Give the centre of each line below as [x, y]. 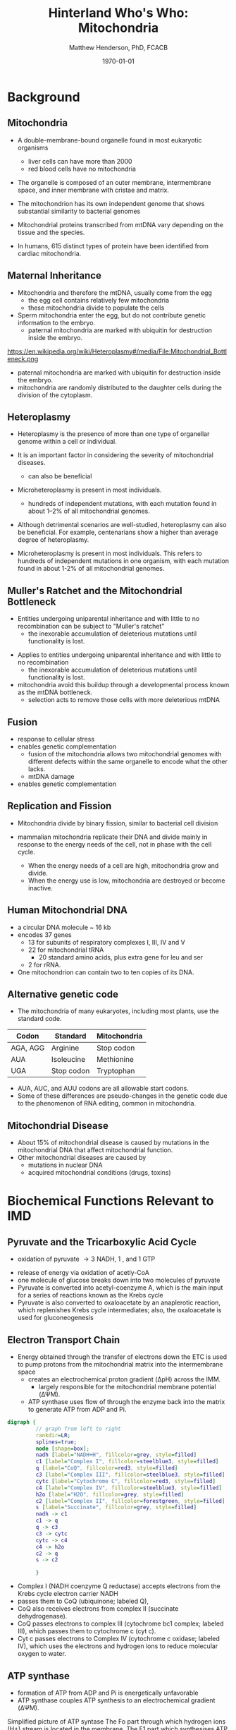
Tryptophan [116, 1071]
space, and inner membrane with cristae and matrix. [93, 190]
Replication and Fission [60, 806]
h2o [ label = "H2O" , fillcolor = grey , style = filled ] [110, 1494]
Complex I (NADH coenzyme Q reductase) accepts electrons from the [119, 1586]
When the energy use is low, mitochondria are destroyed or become [126, 881]
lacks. [37, 769]
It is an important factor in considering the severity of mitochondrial [115, 455]
